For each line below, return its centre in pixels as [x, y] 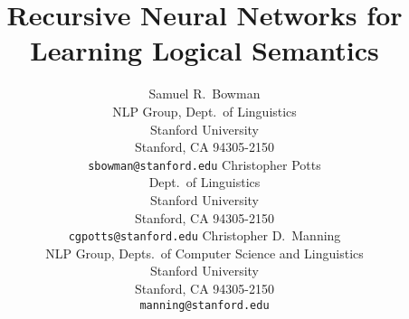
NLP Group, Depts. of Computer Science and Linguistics [204, 253]
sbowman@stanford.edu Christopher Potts [204, 164]
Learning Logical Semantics [204, 50]
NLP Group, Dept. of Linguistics [204, 111]
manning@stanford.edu [204, 305]
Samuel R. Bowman [204, 94]
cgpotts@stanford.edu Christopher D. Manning [204, 235]
